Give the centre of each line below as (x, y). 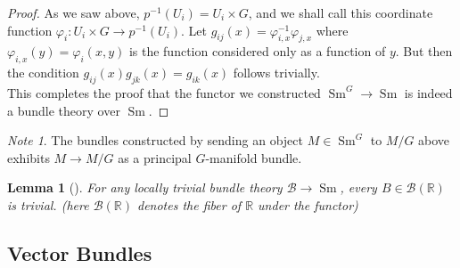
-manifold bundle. (254, 157)
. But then (424, 51)
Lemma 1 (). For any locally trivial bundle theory (145, 187)
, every (358, 187)
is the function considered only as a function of (257, 51)
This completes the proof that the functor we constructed (164, 92)
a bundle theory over (64, 110)
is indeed (428, 92)
